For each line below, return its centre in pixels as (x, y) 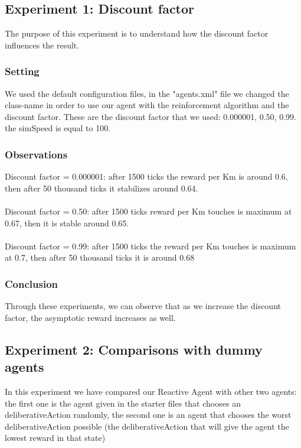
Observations (36, 154)
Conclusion (31, 283)
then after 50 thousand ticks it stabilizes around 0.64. (102, 188)
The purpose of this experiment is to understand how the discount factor (137, 33)
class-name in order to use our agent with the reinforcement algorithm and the (147, 105)
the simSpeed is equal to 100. (58, 128)
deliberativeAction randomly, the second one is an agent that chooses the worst (148, 415)
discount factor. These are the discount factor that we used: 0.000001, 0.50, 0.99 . (150, 116)
